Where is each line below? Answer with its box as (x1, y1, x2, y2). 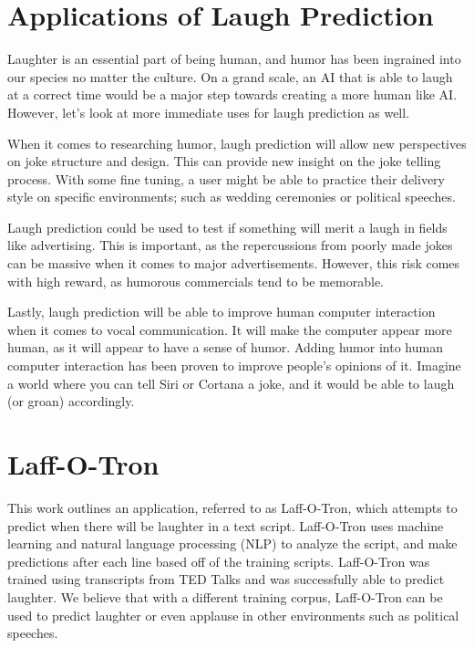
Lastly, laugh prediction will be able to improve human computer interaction (7, 302, 436, 321)
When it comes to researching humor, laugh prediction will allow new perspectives (7, 133, 467, 152)
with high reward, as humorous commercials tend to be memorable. (7, 271, 385, 290)
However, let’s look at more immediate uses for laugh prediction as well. (7, 102, 410, 121)
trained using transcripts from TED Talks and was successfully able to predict (7, 570, 445, 589)
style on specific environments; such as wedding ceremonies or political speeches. (7, 187, 456, 206)
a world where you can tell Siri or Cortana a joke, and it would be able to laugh (7, 373, 455, 392)
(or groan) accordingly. (7, 392, 135, 411)
